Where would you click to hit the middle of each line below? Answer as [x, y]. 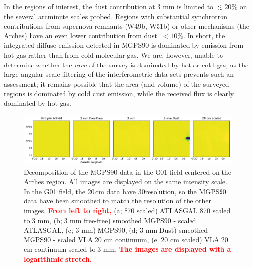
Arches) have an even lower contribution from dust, [81, 35]
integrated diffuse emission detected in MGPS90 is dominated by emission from [124, 45]
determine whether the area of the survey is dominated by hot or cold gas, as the [126, 64]
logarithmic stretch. [58, 258]
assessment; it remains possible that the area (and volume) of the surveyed [117, 83]
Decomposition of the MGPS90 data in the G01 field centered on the [127, 172]
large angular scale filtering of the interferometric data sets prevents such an [119, 74]
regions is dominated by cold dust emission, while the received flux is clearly [119, 93]
